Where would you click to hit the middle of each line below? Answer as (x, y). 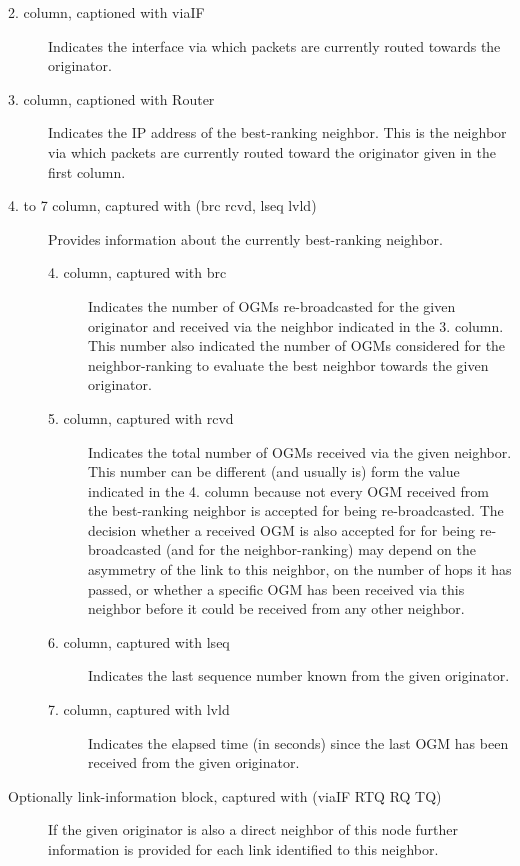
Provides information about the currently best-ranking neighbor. (245, 238)
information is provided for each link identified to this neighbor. (243, 849)
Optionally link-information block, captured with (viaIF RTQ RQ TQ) (225, 795)
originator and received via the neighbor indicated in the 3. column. (296, 325)
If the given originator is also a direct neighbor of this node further (253, 829)
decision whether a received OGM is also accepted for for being (282, 529)
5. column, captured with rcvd (141, 417)
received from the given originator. (194, 762)
